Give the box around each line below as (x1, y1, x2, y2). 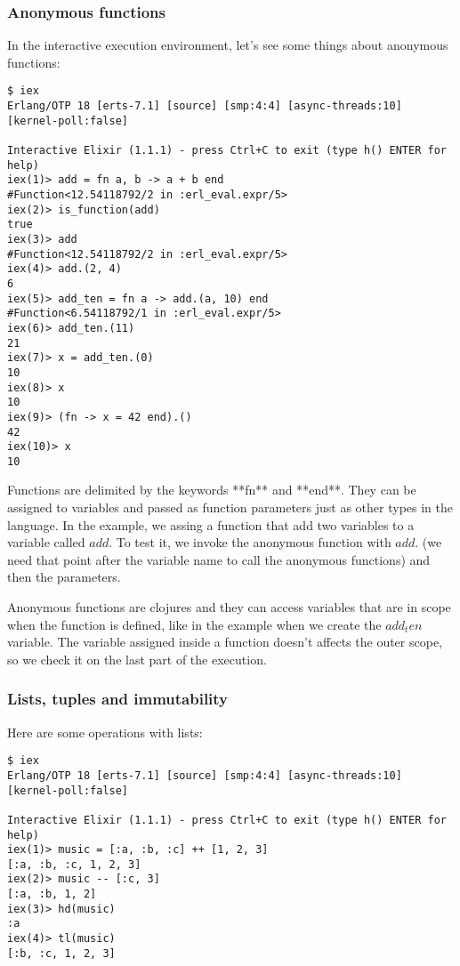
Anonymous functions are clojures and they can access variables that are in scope (7, 598, 451, 616)
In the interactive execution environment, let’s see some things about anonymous (7, 36, 448, 54)
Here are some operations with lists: (7, 722, 203, 741)
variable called (7, 533, 85, 551)
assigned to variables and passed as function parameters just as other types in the (7, 498, 454, 517)
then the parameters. (7, 568, 121, 586)
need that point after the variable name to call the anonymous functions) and (7, 550, 431, 568)
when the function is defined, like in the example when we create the (7, 615, 382, 633)
